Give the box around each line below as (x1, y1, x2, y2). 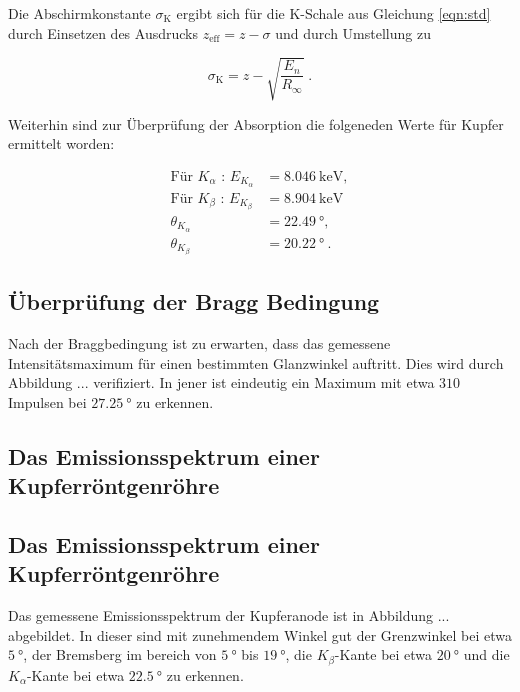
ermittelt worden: (8, 133, 115, 154)
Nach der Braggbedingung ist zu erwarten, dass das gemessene (8, 333, 391, 354)
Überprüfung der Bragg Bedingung (8, 286, 380, 317)
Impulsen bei (8, 391, 87, 412)
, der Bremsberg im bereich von (23, 644, 217, 665)
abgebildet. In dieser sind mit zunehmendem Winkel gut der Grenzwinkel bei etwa (8, 624, 512, 645)
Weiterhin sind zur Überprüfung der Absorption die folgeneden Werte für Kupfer (8, 113, 504, 134)
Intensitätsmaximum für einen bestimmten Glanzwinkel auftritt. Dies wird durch (8, 352, 504, 373)
